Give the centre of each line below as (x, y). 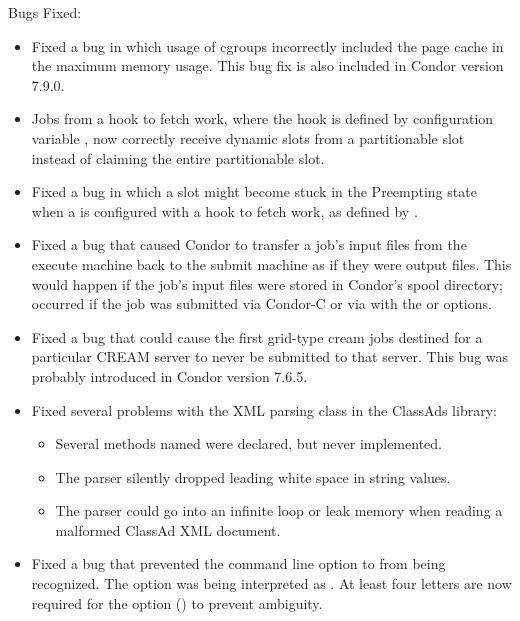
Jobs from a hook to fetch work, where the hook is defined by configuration (262, 118)
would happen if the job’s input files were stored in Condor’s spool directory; (267, 283)
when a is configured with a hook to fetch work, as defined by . (224, 210)
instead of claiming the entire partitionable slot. (178, 157)
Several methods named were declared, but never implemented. (248, 443)
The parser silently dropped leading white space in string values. (253, 476)
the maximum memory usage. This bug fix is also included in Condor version (267, 65)
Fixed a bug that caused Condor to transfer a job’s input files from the (249, 244)
